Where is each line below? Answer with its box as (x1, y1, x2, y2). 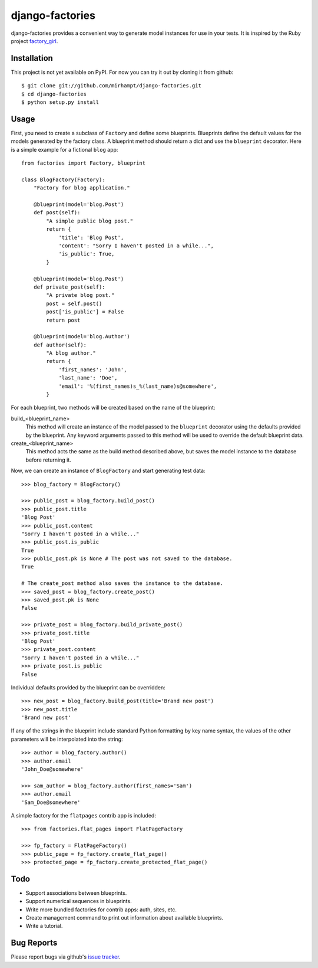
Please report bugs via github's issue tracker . (11, 953, 121, 960)
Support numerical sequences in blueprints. (25, 898, 132, 905)
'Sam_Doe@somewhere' (21, 799, 81, 806)
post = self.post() (46, 300, 102, 307)
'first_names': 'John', (58, 366, 127, 373)
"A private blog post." (46, 292, 115, 299)
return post (46, 316, 81, 323)
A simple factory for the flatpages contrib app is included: (11, 812, 156, 819)
